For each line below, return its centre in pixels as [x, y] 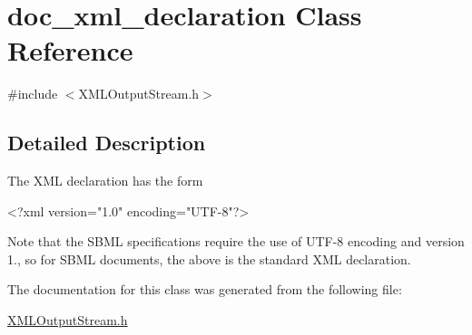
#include [33, 94]
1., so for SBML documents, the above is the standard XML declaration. [209, 258]
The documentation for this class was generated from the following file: [205, 289]
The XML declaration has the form [105, 181]
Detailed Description [107, 143]
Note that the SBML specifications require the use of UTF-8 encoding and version [236, 241]
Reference [70, 50]
